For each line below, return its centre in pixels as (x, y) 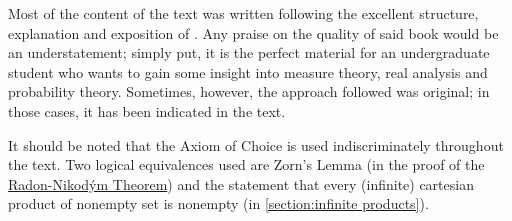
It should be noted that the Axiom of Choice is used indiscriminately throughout (256, 144)
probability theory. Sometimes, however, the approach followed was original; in (249, 91)
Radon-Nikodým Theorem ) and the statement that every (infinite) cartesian (241, 183)
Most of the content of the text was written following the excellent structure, (243, 13)
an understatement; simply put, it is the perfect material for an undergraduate (249, 52)
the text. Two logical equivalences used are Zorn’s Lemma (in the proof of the (246, 164)
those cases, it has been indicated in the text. (147, 110)
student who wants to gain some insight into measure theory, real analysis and (248, 71)
